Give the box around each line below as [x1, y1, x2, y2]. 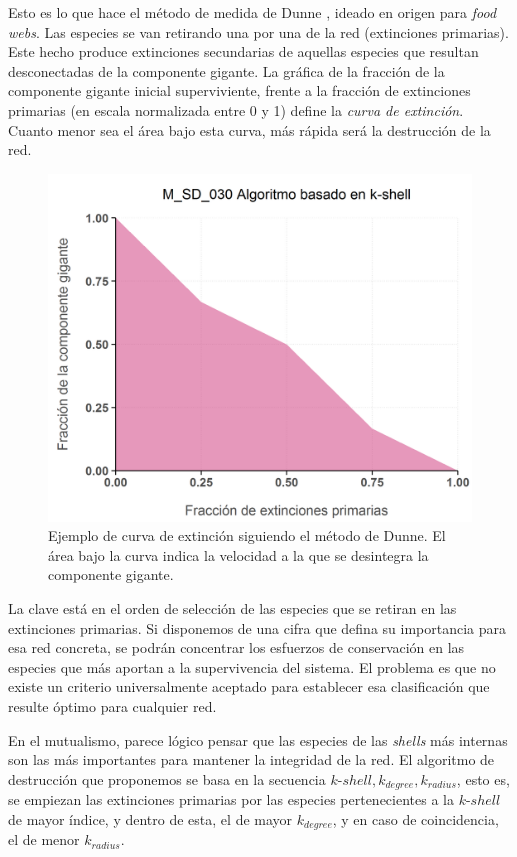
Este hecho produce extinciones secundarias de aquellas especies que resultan [8, 41, 479, 62]
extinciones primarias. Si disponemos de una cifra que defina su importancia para [8, 617, 507, 638]
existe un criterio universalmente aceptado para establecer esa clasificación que [8, 676, 490, 697]
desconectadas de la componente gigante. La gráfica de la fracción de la [8, 60, 445, 81]
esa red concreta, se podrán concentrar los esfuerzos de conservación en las [8, 637, 465, 658]
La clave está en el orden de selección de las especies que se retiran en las [8, 597, 457, 618]
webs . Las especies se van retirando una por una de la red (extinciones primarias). [8, 21, 509, 42]
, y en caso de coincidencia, [332, 808, 499, 829]
